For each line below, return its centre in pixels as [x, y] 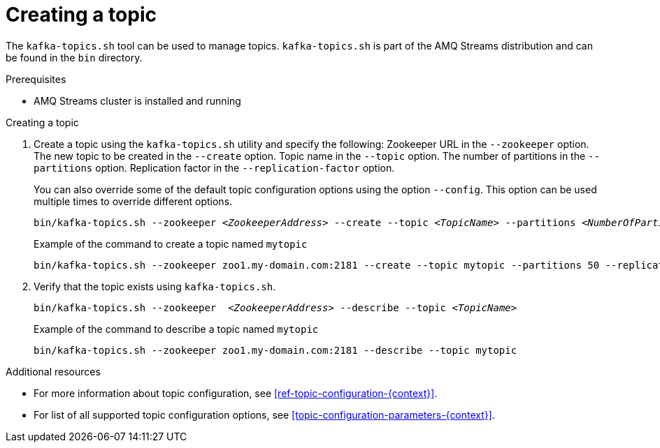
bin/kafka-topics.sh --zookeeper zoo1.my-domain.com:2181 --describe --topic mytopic [275, 350]
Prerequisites [36, 79]
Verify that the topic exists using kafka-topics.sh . [155, 286]
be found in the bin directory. [74, 57]
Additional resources [53, 371]
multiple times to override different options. [133, 201]
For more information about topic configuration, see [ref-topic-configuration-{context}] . [236, 393]
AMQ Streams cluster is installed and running [137, 100]
